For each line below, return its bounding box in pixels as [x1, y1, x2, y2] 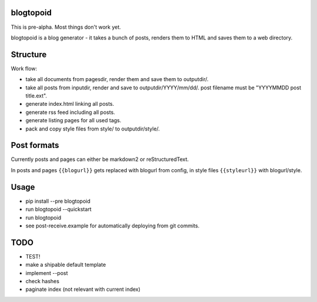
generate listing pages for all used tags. [25, 117, 122, 124]
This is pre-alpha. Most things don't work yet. [11, 24, 122, 31]
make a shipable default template [25, 261, 106, 269]
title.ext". [25, 92, 47, 99]
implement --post [25, 269, 68, 276]
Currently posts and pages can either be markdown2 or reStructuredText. [11, 156, 189, 163]
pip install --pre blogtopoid [25, 197, 91, 204]
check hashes [25, 278, 60, 284]
